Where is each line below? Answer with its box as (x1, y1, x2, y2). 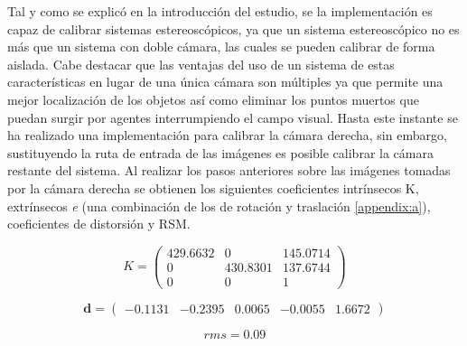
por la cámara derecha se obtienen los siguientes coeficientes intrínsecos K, (7, 178, 419, 197)
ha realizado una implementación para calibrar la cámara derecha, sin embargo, (7, 126, 447, 145)
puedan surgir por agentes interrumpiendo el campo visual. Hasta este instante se (7, 108, 458, 126)
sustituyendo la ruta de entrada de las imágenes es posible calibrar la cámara (7, 143, 434, 162)
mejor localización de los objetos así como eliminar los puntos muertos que (7, 89, 419, 108)
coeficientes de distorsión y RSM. (7, 214, 191, 233)
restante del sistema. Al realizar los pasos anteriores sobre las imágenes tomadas (7, 161, 451, 180)
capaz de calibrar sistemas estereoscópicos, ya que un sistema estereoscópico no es (7, 19, 460, 38)
